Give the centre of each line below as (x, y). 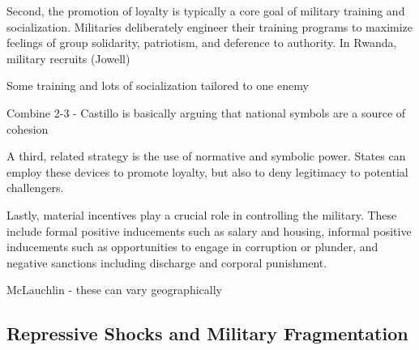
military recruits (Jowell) (68, 58)
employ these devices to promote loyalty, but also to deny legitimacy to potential (207, 171)
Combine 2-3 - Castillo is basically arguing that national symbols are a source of (206, 112)
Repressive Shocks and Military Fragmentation (207, 333)
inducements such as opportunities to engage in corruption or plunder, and (192, 247)
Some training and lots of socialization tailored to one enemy (158, 85)
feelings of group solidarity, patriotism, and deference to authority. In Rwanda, (202, 43)
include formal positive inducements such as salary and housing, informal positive (209, 230)
